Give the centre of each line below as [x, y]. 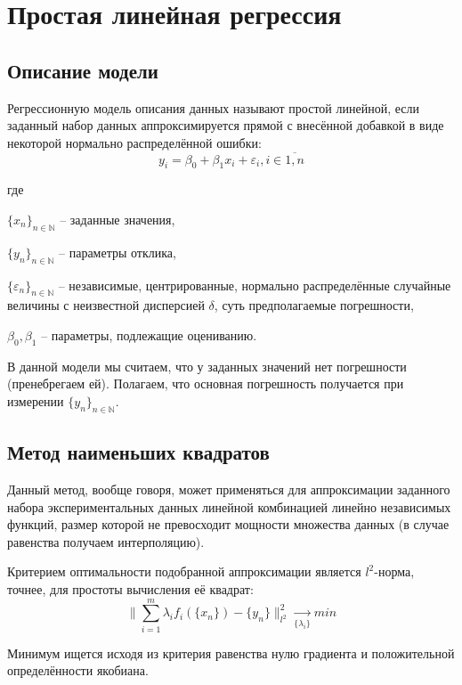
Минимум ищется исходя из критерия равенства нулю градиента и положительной [231, 652]
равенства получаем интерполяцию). [106, 541]
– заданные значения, [118, 219]
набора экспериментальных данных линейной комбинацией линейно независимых [229, 506]
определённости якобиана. [78, 670]
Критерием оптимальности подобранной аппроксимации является [184, 571]
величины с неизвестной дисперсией [106, 305]
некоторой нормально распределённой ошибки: [134, 142]
